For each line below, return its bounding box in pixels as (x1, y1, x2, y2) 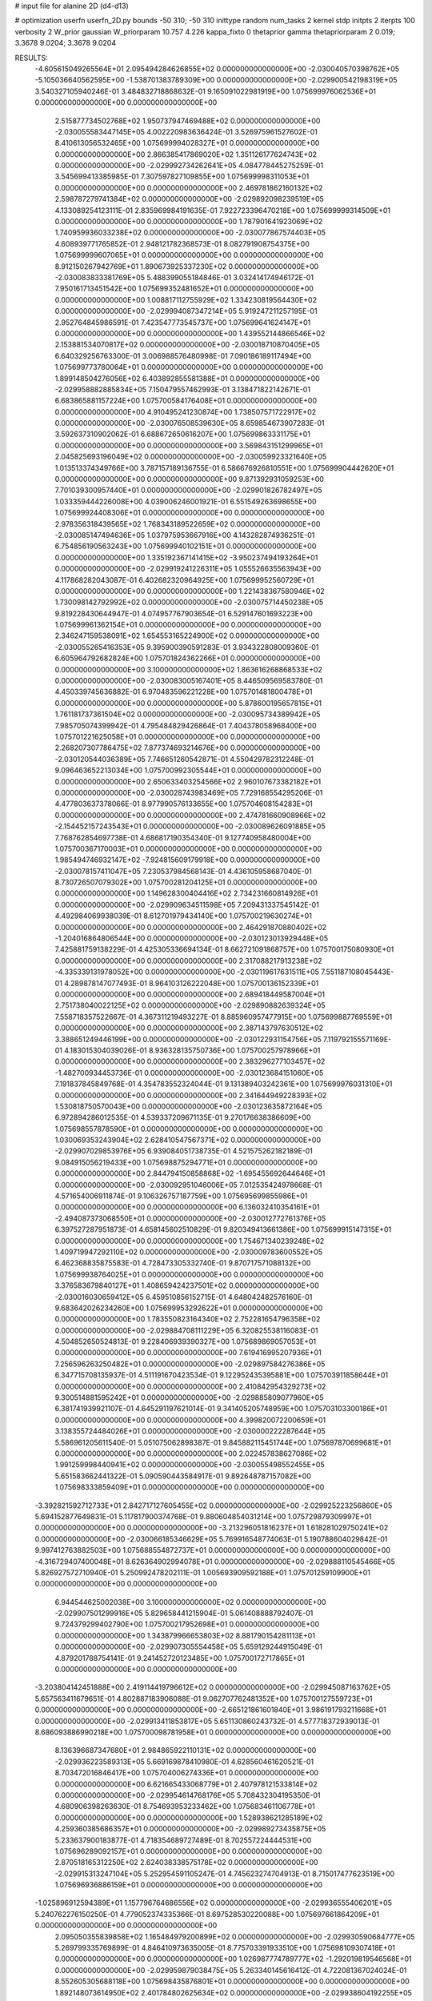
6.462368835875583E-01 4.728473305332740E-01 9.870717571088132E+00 (54, 1258, 311, 1268)
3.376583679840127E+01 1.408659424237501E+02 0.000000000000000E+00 (54, 1281, 319, 1290)
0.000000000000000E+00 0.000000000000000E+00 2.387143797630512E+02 (54, 1023, 324, 1033)
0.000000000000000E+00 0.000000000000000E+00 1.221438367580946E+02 (54, 586, 326, 595)
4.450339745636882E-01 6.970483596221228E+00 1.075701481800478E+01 (54, 687, 313, 696)
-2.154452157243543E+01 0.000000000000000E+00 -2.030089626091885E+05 (54, 821, 326, 832)
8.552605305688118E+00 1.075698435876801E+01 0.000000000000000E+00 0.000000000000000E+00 (54, 1977, 410, 1987)
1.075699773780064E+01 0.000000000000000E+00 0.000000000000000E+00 (54, 363, 324, 372)
